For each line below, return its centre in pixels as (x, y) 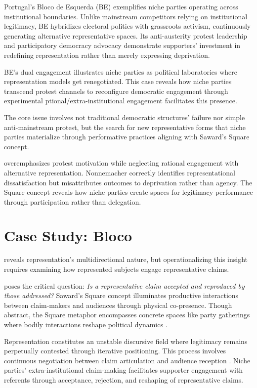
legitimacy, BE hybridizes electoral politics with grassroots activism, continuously (128, 26)
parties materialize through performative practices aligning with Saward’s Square (127, 137)
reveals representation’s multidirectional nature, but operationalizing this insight (126, 259)
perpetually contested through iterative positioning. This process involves (115, 351)
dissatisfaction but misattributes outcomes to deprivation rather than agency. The (128, 182)
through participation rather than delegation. (73, 201)
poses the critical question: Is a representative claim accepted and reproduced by (124, 285)
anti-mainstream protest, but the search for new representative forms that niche (125, 127)
